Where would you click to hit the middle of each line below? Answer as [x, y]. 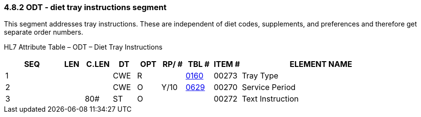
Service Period [269, 87]
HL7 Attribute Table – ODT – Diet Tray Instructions [83, 47]
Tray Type [260, 76]
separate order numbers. [44, 32]
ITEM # [227, 64]
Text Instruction [270, 99]
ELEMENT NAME [321, 64]
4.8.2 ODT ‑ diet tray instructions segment [85, 7]
